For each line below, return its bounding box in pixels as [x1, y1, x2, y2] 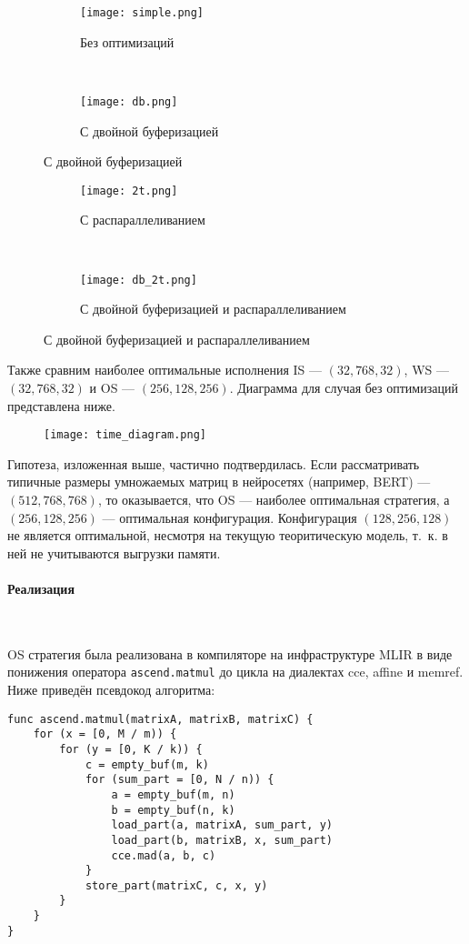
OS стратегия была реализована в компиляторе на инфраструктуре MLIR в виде [7, 644, 453, 663]
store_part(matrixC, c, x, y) [85, 879, 268, 892]
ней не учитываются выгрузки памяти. [7, 543, 221, 562]
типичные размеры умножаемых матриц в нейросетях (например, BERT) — [7, 472, 431, 491]
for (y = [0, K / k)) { [59, 742, 203, 756]
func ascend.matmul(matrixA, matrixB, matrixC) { [7, 712, 314, 726]
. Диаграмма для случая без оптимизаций [229, 377, 458, 397]
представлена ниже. [7, 396, 115, 415]
